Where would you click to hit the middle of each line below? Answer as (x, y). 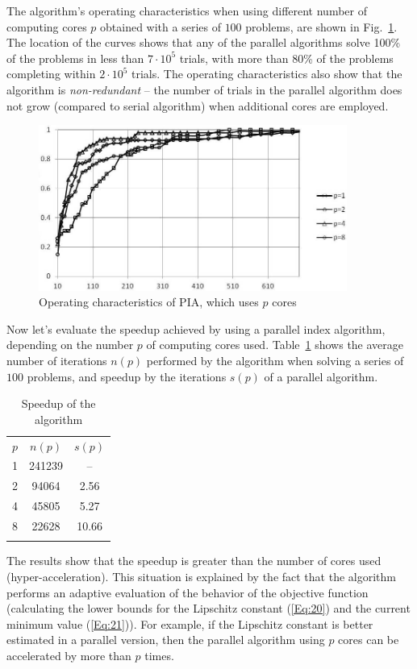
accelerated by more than (69, 655)
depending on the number (70, 345)
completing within (51, 74)
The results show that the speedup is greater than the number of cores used (194, 561)
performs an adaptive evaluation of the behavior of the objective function (188, 592)
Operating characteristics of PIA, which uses (149, 302)
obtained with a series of (161, 26)
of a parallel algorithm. (321, 376)
